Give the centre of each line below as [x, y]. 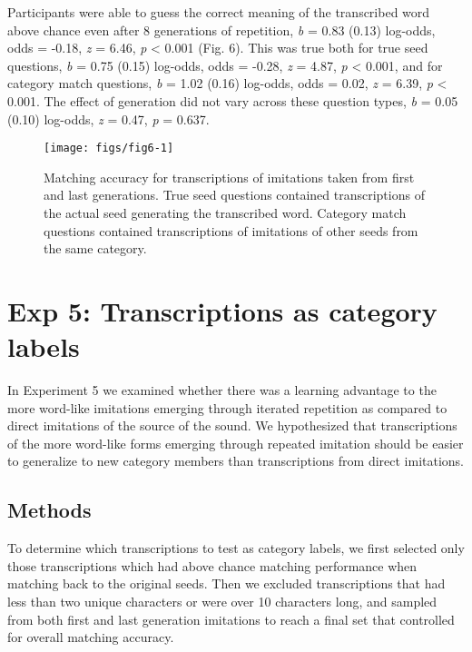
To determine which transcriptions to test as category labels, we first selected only [236, 548]
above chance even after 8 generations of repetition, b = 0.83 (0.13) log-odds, [221, 30]
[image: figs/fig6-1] [109, 148]
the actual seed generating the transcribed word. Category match [225, 212]
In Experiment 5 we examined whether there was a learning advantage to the [222, 390]
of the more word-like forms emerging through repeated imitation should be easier [236, 443]
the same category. [95, 248]
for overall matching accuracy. [91, 637]
